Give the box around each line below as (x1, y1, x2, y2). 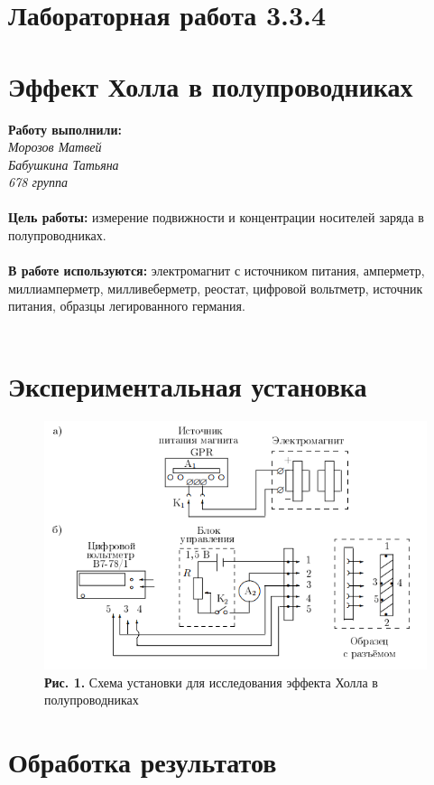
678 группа (8, 173, 68, 192)
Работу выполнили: (8, 119, 122, 138)
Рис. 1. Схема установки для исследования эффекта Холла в (44, 672, 378, 691)
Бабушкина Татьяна (8, 154, 119, 173)
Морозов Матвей (8, 137, 102, 156)
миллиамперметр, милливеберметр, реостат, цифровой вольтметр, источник (8, 278, 423, 297)
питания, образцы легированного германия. (8, 296, 245, 315)
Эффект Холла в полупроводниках (8, 67, 413, 104)
